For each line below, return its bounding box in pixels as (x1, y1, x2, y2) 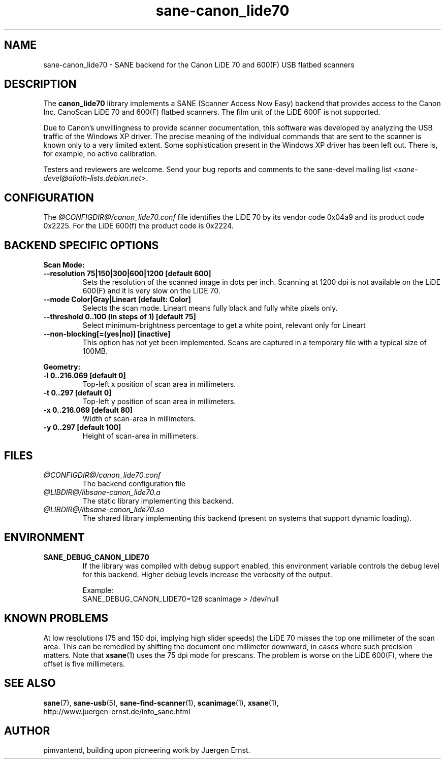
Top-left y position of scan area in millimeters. (82, 397, 236, 406)
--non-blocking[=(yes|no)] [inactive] (43, 329, 171, 339)
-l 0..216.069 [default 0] (43, 371, 126, 380)
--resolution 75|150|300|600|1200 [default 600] (43, 269, 211, 278)
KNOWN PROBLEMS (4, 612, 108, 625)
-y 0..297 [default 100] (43, 423, 121, 432)
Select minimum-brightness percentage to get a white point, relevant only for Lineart (82, 321, 366, 330)
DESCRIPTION (4, 78, 77, 91)
